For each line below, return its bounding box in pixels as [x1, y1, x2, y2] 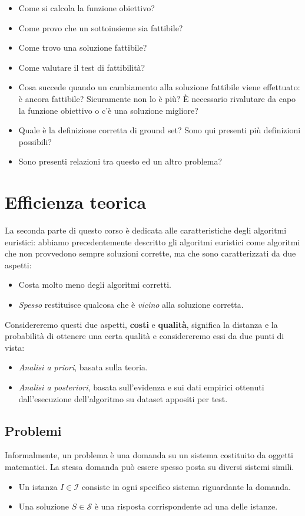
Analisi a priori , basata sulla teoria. [18, 361, 148, 373]
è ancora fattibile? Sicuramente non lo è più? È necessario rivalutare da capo [18, 92, 296, 104]
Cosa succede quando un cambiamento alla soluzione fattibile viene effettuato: [18, 81, 300, 93]
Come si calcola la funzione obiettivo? [18, 2, 155, 14]
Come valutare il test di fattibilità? [18, 61, 145, 73]
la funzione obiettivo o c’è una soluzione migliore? [18, 104, 198, 116]
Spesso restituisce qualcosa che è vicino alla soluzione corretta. [18, 298, 244, 311]
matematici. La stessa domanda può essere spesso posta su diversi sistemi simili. [5, 460, 294, 472]
